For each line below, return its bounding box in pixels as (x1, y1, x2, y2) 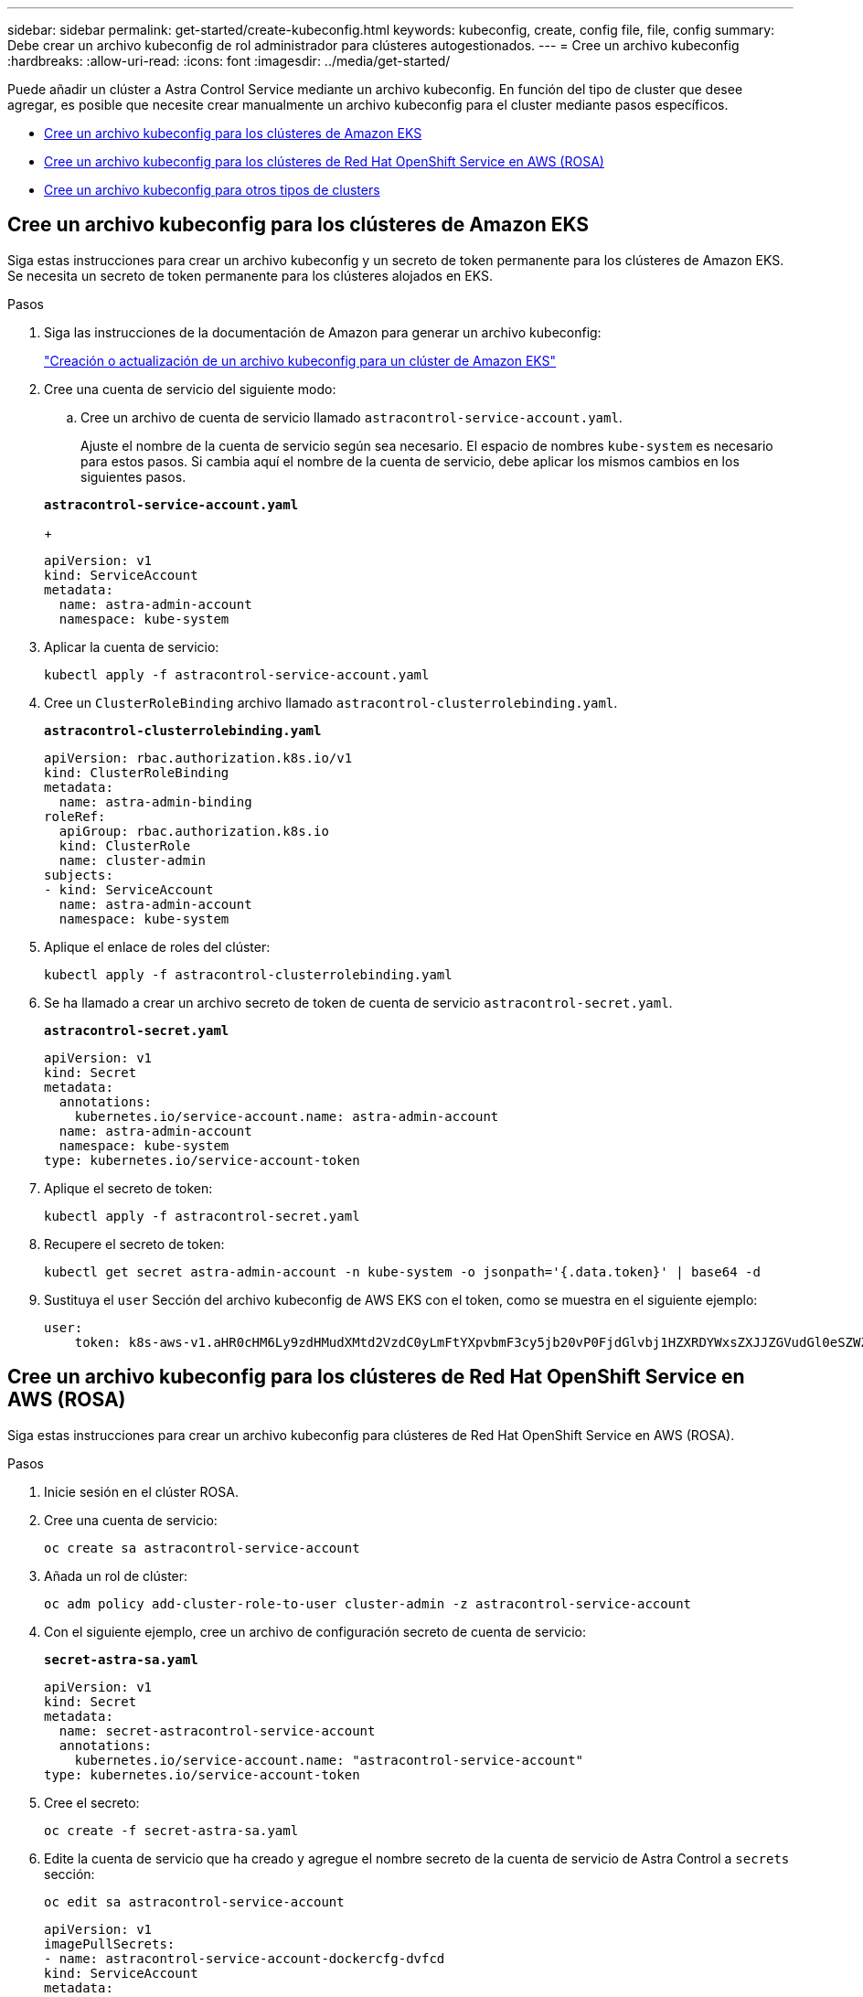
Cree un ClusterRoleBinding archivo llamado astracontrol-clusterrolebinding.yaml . (44, 694, 618, 710)
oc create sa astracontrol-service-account (44, 1540, 360, 1555)
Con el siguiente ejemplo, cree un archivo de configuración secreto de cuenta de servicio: (44, 1623, 586, 1639)
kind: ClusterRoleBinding (44, 764, 229, 780)
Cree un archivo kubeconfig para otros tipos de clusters (44, 182, 380, 198)
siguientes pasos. (80, 468, 186, 485)
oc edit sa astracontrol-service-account (44, 1894, 345, 1909)
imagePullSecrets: (44, 1936, 176, 1951)
